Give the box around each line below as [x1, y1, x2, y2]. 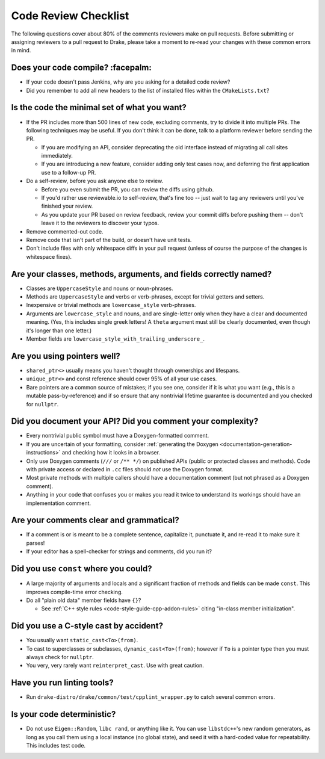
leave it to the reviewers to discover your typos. [41, 220, 159, 227]
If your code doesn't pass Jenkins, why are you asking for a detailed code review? [26, 78, 231, 85]
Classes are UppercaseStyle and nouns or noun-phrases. [26, 285, 174, 292]
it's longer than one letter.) [26, 327, 92, 334]
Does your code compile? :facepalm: [11, 63, 152, 73]
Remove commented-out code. [26, 228, 104, 235]
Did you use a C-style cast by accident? [11, 621, 164, 631]
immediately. [41, 152, 73, 160]
